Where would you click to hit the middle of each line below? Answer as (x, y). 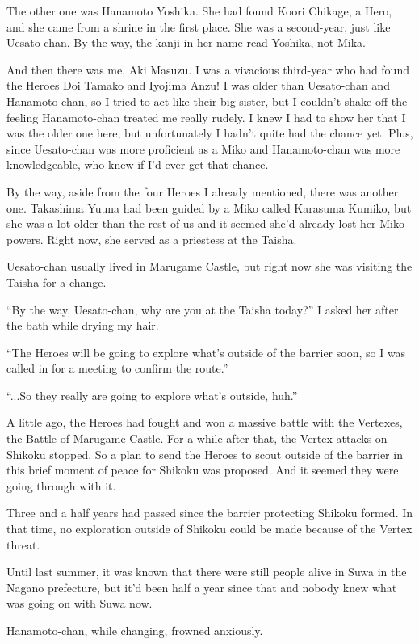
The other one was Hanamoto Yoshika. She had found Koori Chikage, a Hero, (199, 11)
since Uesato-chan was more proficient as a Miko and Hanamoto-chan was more (203, 148)
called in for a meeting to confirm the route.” (117, 368)
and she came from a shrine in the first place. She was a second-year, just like (199, 26)
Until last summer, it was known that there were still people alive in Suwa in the (207, 572)
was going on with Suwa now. (80, 603)
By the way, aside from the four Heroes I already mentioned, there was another (203, 191)
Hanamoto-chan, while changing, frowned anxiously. (135, 630)
